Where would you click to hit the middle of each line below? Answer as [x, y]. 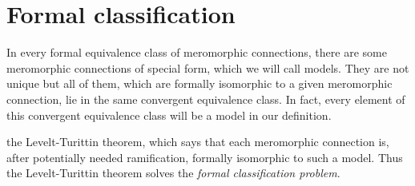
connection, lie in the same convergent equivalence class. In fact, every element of [206, 99]
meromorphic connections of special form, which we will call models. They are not [208, 67]
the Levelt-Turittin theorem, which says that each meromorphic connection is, [198, 142]
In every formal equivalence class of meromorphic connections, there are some [197, 52]
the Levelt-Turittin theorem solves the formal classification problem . [173, 173]
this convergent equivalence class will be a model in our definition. [169, 115]
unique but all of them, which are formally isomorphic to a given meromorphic [199, 83]
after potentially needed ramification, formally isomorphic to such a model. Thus [205, 157]
